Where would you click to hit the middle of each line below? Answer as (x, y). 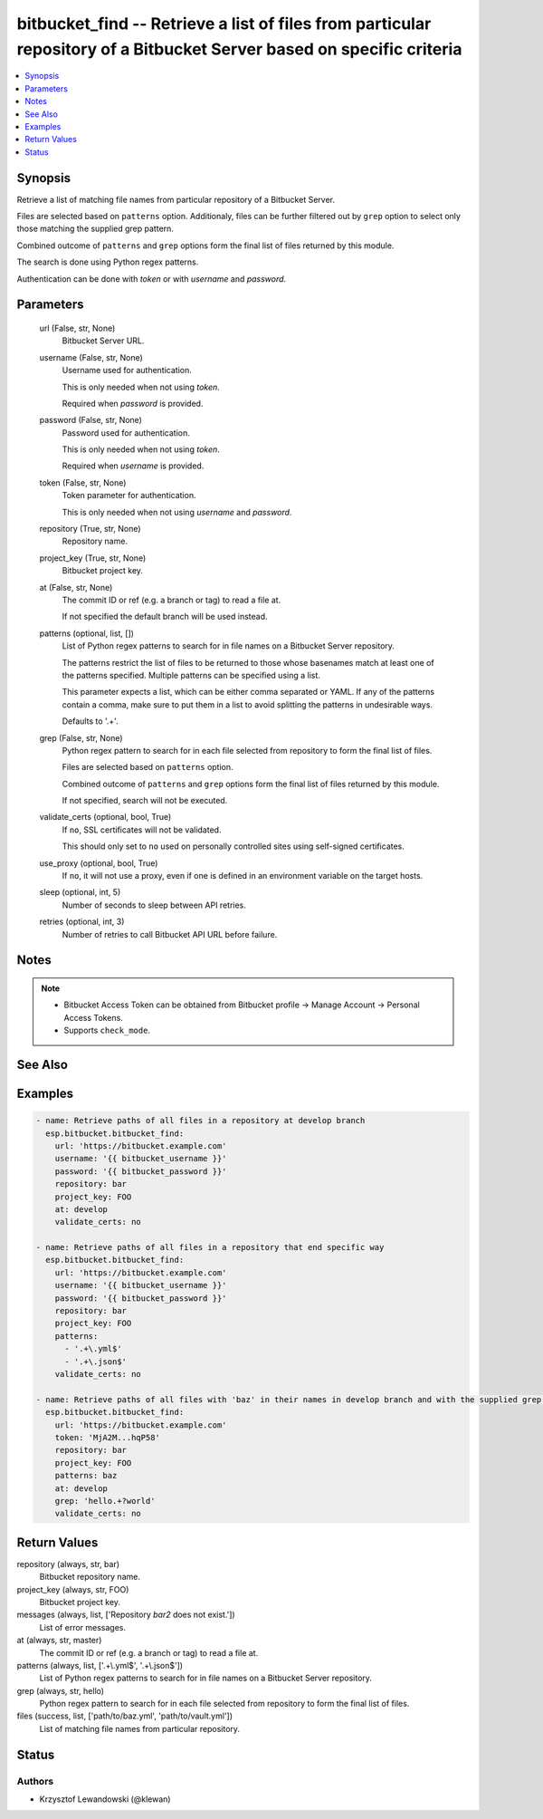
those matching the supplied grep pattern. (95, 229)
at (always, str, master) (59, 1641)
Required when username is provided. (133, 466)
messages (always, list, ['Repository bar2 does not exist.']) (126, 1615)
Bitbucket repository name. (90, 1577)
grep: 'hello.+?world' (105, 1501)
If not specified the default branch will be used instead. (165, 617)
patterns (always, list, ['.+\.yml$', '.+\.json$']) (100, 1665)
